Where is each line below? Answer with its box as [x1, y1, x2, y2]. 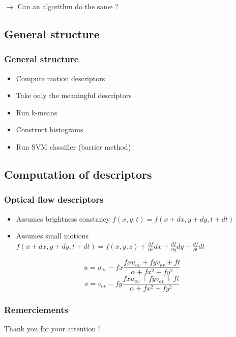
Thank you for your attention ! [4, 323, 100, 334]
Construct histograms [16, 124, 83, 135]
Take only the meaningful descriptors [16, 90, 132, 101]
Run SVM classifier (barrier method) [16, 141, 131, 152]
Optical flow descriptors [4, 193, 104, 206]
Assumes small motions [16, 230, 89, 241]
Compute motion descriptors [16, 73, 105, 83]
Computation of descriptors [4, 166, 152, 182]
